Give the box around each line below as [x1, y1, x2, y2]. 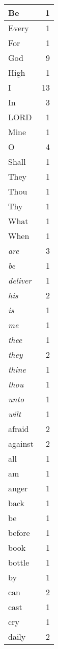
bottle [8, 556, 30, 568]
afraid [8, 423, 29, 435]
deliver [8, 274, 32, 286]
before [8, 527, 30, 538]
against [8, 438, 34, 449]
